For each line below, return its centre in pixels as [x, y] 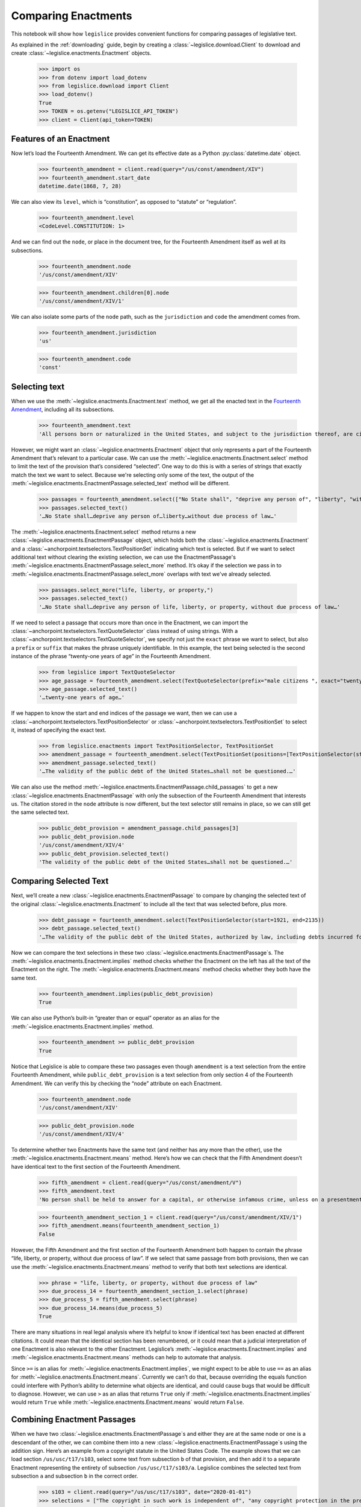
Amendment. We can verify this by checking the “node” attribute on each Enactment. [117, 1083]
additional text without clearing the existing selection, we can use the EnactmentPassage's [123, 557]
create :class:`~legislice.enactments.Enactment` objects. [81, 53]
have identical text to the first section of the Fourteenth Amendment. [96, 1166]
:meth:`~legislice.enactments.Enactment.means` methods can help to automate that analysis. [126, 1358]
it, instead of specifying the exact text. [59, 730]
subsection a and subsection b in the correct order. [75, 1476]
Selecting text [38, 387]
